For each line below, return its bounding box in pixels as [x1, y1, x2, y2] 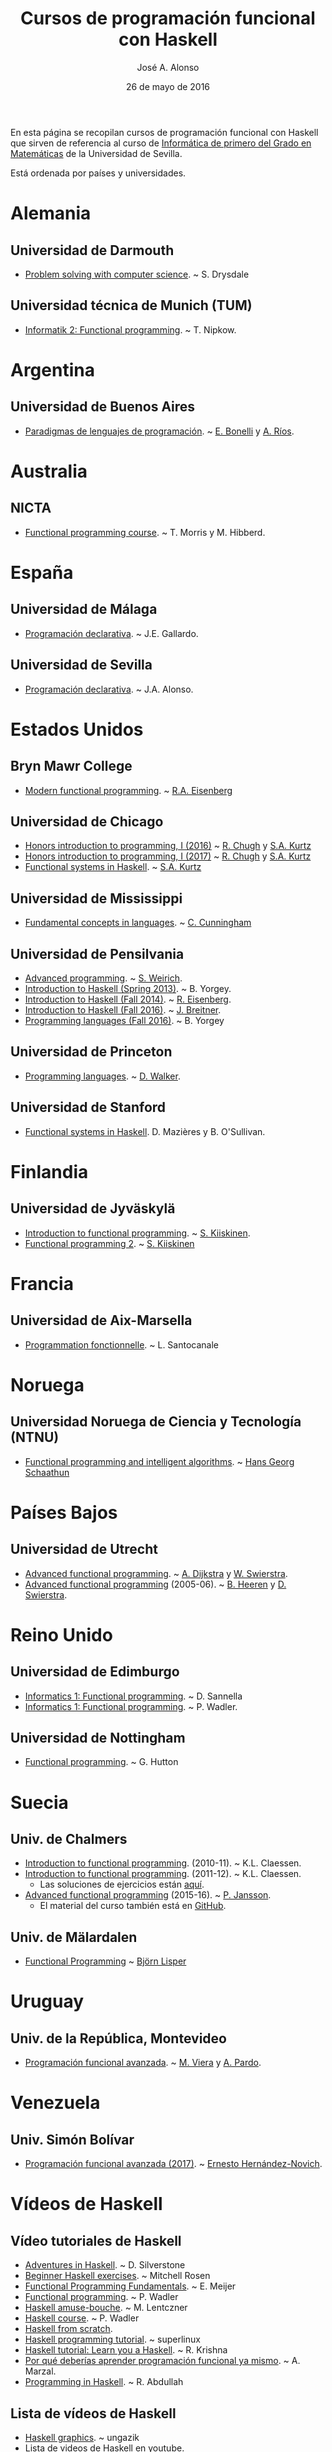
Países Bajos [10, 1501, 118, 1524]
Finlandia [10, 1160, 89, 1183]
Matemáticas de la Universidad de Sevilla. [10, 147, 183, 159]
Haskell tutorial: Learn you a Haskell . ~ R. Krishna [24, 2344, 228, 2356]
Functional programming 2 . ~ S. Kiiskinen [24, 1237, 195, 1249]
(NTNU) [10, 1429, 60, 1446]
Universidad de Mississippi [10, 890, 183, 907]
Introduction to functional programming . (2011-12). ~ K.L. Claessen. [24, 1868, 302, 1880]
